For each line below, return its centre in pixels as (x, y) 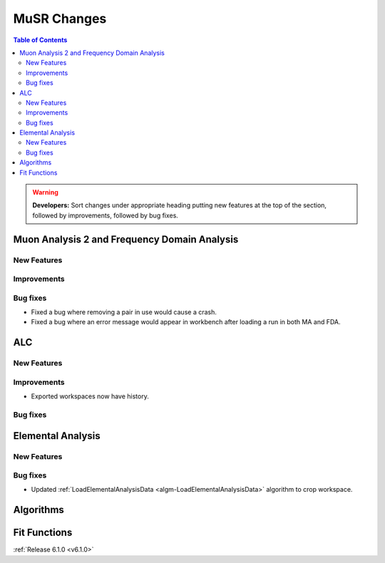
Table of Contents (40, 40)
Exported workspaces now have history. (90, 396)
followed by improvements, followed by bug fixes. (105, 215)
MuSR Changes (60, 19)
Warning (45, 192)
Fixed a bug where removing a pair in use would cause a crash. (124, 312)
